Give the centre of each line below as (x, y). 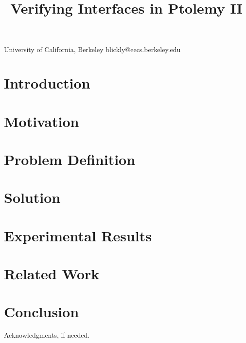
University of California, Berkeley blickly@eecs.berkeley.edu (92, 49)
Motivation (42, 121)
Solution (32, 197)
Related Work (52, 274)
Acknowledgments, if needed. (47, 335)
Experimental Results (78, 235)
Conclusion (42, 312)
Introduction (47, 83)
